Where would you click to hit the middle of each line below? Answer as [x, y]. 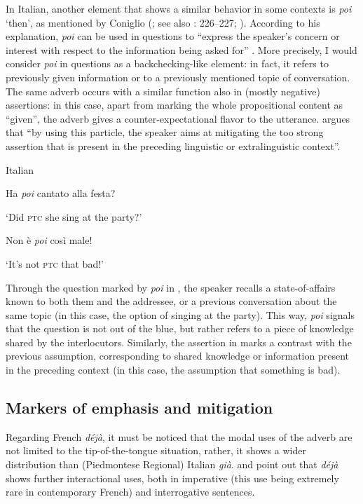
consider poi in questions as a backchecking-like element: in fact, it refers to [167, 63]
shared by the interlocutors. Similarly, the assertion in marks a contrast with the [179, 342]
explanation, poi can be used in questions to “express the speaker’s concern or [173, 36]
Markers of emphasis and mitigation [139, 408]
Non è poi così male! [49, 240]
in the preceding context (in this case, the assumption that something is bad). [173, 370]
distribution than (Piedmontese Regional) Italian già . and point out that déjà [172, 464]
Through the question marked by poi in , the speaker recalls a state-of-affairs [171, 287]
